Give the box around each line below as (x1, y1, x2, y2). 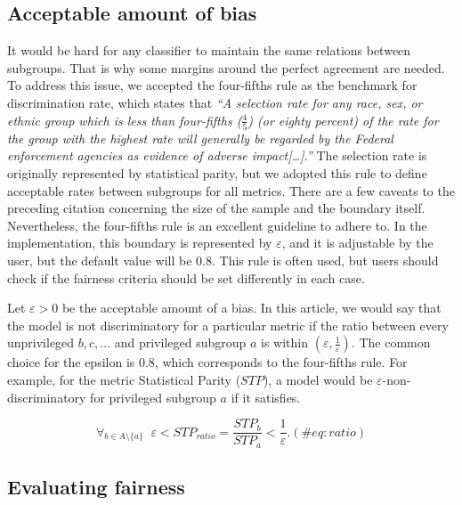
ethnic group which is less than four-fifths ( (7, 110, 242, 129)
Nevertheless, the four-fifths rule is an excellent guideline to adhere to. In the (7, 216, 427, 234)
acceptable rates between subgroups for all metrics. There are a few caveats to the (7, 181, 455, 200)
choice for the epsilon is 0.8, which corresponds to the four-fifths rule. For (7, 353, 408, 371)
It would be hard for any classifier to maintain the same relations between (7, 41, 411, 60)
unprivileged (7, 333, 75, 352)
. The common (351, 333, 431, 352)
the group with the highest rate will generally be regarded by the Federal (7, 128, 393, 147)
